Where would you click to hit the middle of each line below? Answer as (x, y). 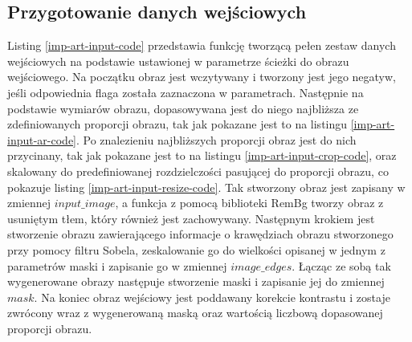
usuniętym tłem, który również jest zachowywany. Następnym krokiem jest (191, 218)
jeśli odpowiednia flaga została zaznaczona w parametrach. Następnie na (186, 92)
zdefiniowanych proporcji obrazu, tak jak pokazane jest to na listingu (177, 124)
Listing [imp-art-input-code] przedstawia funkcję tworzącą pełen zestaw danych (202, 45)
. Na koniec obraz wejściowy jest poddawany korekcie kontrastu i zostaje (212, 297)
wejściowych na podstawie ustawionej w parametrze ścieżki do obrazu (178, 61)
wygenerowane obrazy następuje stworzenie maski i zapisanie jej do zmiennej (196, 281)
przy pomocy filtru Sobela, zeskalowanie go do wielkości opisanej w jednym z (196, 249)
